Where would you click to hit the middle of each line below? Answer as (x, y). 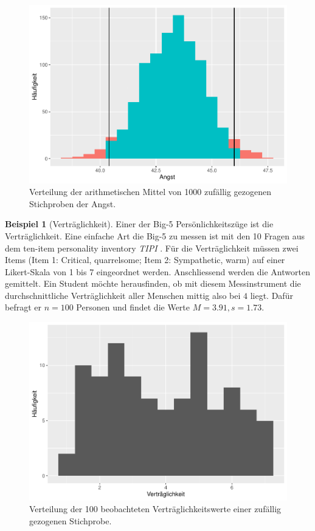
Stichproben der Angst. (73, 203)
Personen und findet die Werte (133, 307)
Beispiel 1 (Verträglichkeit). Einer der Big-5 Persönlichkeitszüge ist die (139, 224)
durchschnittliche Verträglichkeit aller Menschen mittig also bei (123, 295)
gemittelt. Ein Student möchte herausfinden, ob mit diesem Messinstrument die (153, 283)
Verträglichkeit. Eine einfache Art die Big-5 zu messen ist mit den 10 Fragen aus (155, 235)
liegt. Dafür (272, 295)
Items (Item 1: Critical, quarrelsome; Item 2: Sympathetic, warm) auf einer (145, 260)
